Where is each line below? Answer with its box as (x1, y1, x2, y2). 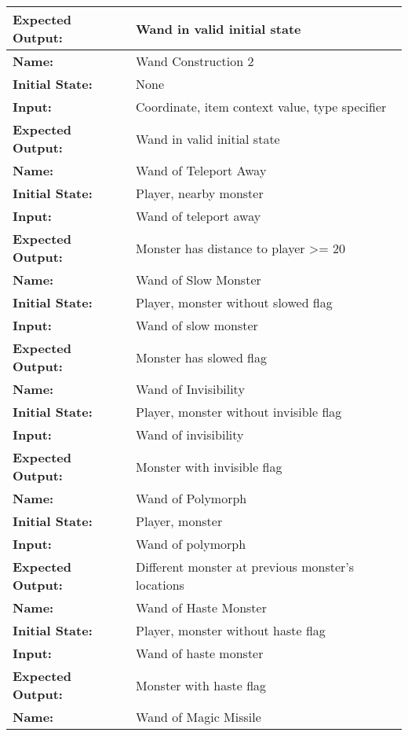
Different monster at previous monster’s (136, 558, 355, 576)
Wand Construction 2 (136, 52, 254, 70)
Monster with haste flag (136, 675, 267, 694)
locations (136, 576, 184, 594)
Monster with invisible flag (136, 457, 282, 476)
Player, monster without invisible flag (136, 403, 342, 421)
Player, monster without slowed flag (136, 293, 333, 311)
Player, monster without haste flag (136, 621, 326, 639)
